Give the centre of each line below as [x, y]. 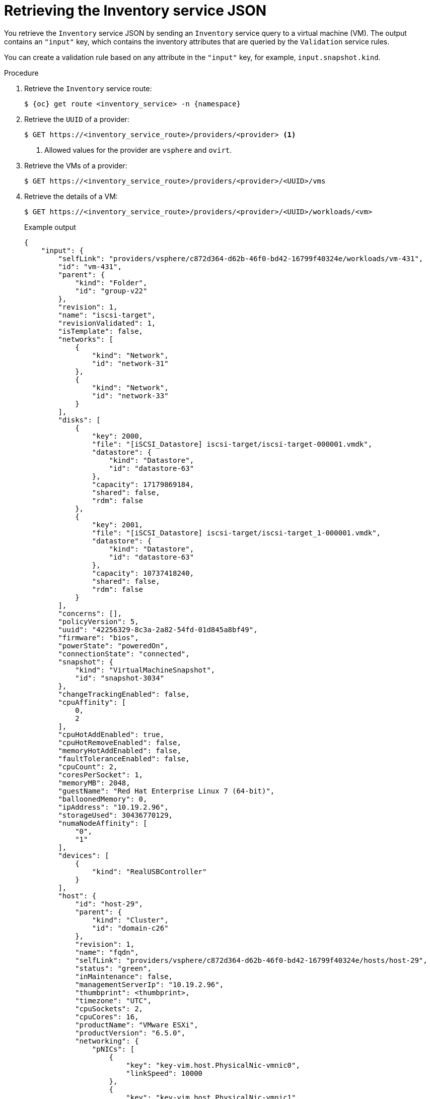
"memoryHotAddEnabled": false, [120, 750]
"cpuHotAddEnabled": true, [111, 734]
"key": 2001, [118, 525]
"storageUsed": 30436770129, [116, 815]
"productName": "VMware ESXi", [137, 1025]
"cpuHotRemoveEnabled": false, [120, 742]
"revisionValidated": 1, [107, 323]
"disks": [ [79, 420]
